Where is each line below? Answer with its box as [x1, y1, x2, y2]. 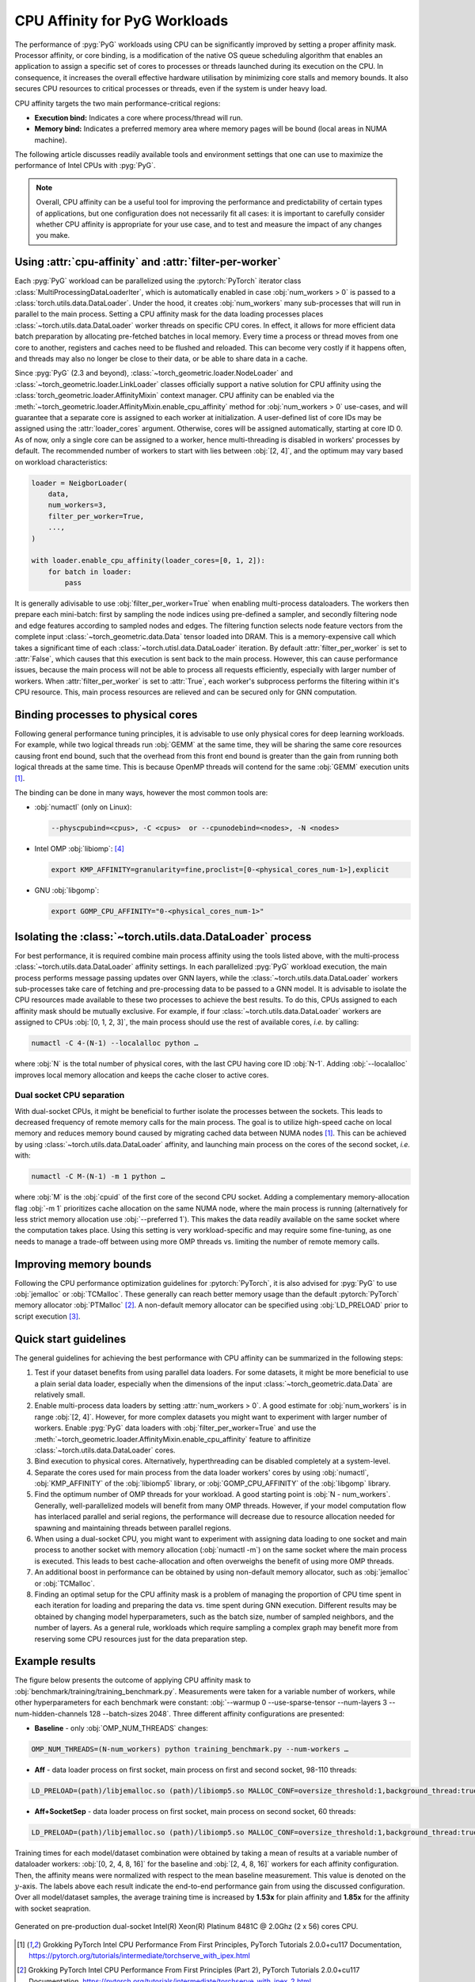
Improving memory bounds [14, 1257, 152, 1271]
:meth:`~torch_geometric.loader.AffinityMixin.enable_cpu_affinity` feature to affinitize [34, 1434, 311, 1444]
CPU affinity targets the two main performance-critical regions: [14, 98, 221, 108]
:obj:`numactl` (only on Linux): [34, 802, 132, 812]
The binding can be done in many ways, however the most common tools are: [14, 788, 268, 798]
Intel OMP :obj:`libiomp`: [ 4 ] [34, 844, 124, 854]
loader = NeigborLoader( [31, 478, 128, 488]
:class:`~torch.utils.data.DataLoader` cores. [34, 1445, 176, 1455]
